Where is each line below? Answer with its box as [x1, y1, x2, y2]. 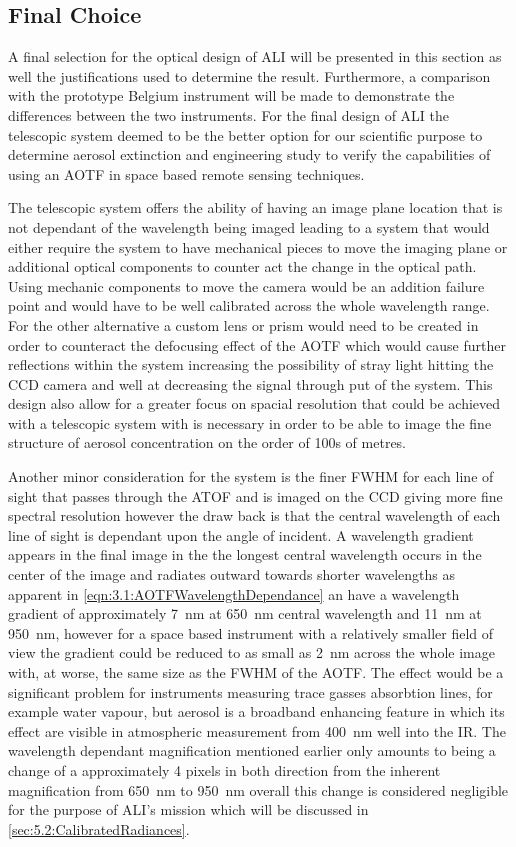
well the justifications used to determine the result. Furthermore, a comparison [8, 65, 491, 86]
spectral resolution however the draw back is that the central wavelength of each [8, 505, 501, 526]
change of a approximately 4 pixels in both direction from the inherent [8, 759, 441, 780]
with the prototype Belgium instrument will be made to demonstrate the [8, 85, 455, 106]
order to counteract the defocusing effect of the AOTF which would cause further [8, 334, 506, 355]
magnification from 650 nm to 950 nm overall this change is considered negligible [8, 779, 509, 800]
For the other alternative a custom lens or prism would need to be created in [8, 314, 479, 335]
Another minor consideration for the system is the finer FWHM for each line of [8, 466, 494, 487]
